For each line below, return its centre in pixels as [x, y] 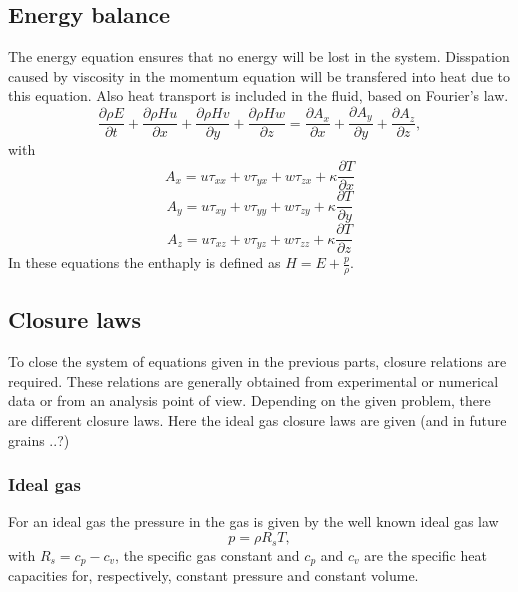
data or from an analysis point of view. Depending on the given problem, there [249, 400]
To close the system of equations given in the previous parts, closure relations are [257, 361]
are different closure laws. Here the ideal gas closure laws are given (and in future [257, 420]
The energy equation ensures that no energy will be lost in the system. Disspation [259, 56]
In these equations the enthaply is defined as [144, 262]
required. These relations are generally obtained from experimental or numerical [253, 380]
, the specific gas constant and [207, 554]
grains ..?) [39, 439]
